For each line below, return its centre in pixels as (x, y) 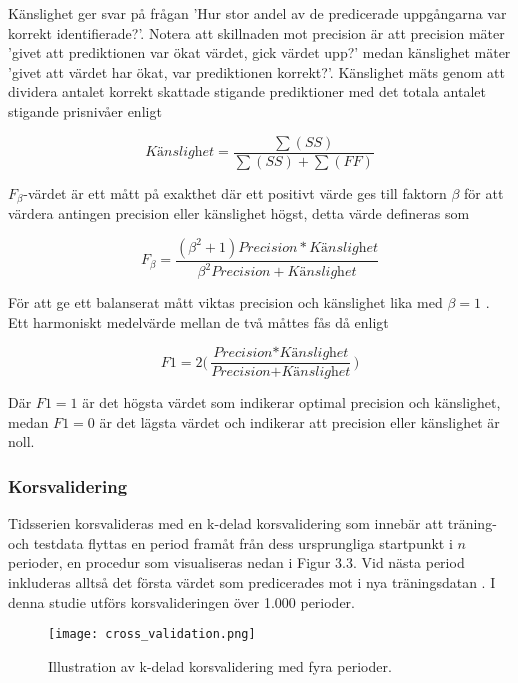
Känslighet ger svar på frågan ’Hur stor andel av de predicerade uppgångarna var (257, 13)
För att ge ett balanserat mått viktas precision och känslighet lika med (225, 302)
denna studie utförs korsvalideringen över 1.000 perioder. (182, 601)
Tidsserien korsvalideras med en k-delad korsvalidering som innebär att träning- (252, 523)
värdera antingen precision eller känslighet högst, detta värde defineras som (239, 213)
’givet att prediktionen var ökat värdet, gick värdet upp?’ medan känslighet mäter (259, 52)
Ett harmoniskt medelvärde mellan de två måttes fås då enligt (198, 321)
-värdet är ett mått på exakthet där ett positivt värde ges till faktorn (235, 192)
